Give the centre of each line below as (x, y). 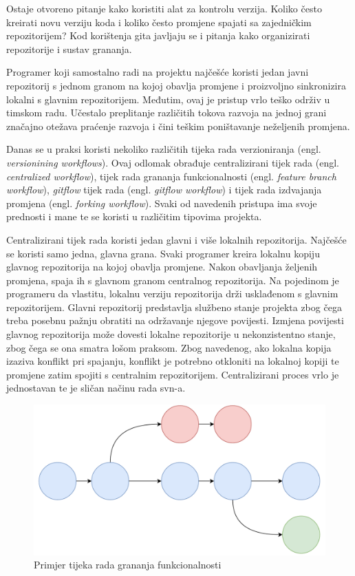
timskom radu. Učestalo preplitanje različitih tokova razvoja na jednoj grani (166, 113)
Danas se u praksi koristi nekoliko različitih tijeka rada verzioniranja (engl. (164, 149)
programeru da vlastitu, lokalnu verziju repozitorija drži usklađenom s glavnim (172, 294)
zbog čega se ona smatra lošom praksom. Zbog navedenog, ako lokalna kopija (169, 347)
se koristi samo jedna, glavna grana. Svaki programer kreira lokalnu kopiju (163, 253)
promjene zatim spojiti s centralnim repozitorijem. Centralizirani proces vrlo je (173, 374)
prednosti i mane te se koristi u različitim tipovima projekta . (134, 216)
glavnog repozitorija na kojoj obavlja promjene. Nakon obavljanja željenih (162, 267)
